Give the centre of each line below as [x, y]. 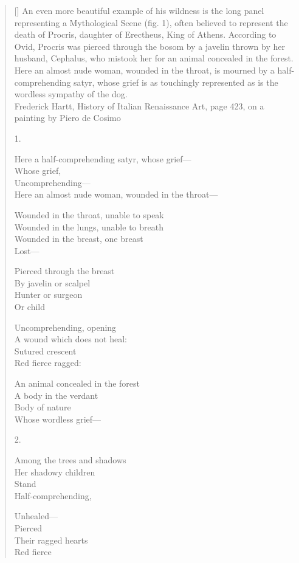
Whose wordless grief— [58, 419]
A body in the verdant [56, 395]
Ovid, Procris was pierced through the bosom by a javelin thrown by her [149, 46]
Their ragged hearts [51, 540]
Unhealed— [36, 516]
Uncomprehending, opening [65, 327]
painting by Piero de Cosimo [67, 118]
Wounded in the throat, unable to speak [89, 214]
